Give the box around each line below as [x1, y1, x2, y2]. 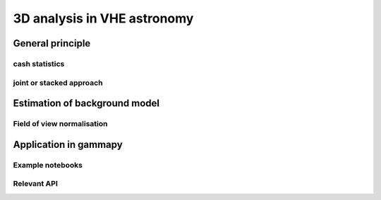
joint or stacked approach [13, 77, 103, 87]
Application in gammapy [13, 138, 123, 151]
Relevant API [13, 179, 58, 189]
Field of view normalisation [13, 119, 108, 129]
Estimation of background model [13, 97, 160, 109]
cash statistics [13, 58, 65, 68]
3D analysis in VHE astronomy [13, 11, 194, 26]
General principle [13, 37, 91, 49]
